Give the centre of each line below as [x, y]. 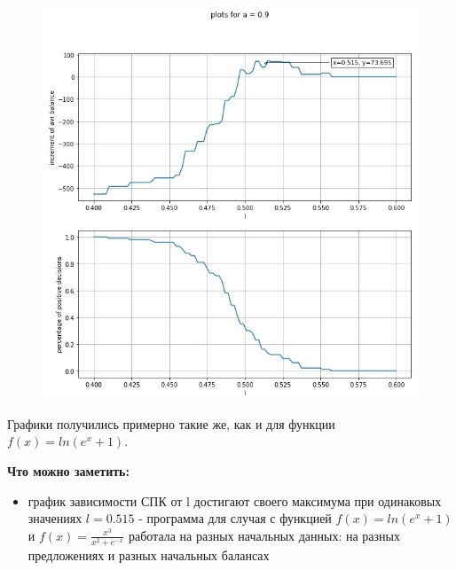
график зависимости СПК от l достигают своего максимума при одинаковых [235, 500]
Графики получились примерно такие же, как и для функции [171, 423]
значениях [55, 518]
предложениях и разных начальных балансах [149, 554]
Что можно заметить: [68, 470]
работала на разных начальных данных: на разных [264, 535]
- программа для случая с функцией [235, 518]
